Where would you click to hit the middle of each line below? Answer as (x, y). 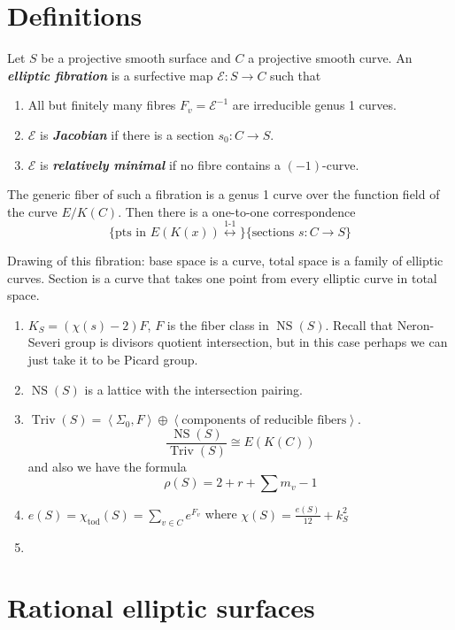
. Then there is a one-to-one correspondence (237, 211)
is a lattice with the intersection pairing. (193, 389)
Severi (44, 342)
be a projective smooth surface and (136, 58)
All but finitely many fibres (102, 105)
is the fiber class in (218, 324)
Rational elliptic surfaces (161, 607)
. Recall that (359, 324)
